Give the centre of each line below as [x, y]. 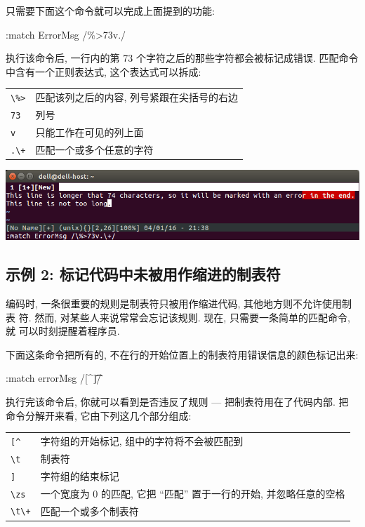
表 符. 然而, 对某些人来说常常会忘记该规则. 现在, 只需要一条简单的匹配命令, [178, 317]
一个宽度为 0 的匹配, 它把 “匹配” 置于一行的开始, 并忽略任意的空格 [193, 493]
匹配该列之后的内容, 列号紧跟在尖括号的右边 [137, 97]
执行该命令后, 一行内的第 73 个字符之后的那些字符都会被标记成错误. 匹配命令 [182, 58]
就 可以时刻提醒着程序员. [63, 331]
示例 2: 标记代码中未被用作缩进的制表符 [143, 274]
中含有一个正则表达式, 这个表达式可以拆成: [104, 71]
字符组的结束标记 [80, 475]
